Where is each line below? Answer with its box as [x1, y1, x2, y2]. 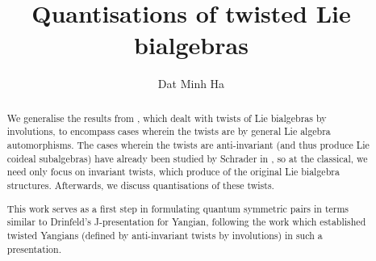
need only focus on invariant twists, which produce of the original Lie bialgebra [6, 165, 340, 179]
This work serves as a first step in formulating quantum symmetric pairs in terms [6, 201, 349, 215]
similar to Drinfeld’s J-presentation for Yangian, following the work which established [6, 215, 366, 229]
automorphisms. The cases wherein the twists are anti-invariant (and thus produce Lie [6, 138, 370, 152]
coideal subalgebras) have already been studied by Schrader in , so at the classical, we [6, 151, 368, 165]
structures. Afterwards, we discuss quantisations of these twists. [6, 178, 274, 192]
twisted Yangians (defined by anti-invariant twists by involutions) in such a [6, 228, 323, 242]
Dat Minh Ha [157, 75, 225, 92]
